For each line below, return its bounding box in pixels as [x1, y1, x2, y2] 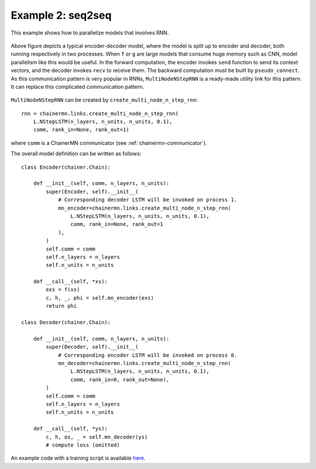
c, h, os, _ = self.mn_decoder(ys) [46, 433, 148, 440]
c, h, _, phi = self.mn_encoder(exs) [46, 294, 154, 301]
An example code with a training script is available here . [11, 454, 146, 461]
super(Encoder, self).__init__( [46, 188, 139, 195]
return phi [46, 303, 77, 310]
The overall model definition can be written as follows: [11, 150, 142, 157]
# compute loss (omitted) [46, 442, 120, 448]
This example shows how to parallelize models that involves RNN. [11, 29, 169, 36]
